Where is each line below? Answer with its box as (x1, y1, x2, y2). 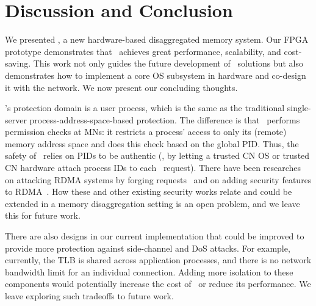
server (5, 113, 27, 126)
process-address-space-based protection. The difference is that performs (29, 113, 300, 126)
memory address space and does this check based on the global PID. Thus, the (5, 137, 299, 150)
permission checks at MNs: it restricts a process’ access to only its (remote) (5, 125, 287, 138)
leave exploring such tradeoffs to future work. (5, 290, 174, 302)
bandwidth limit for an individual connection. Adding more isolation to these (5, 265, 293, 278)
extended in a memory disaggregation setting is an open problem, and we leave (5, 197, 300, 209)
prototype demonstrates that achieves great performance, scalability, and (5, 45, 281, 57)
